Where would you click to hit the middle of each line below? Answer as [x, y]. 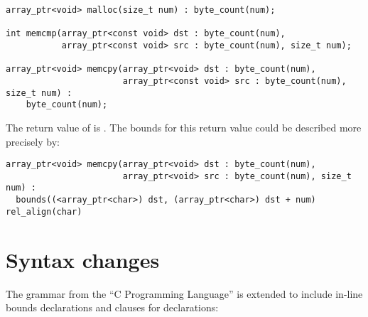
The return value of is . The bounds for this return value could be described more [184, 127]
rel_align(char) [44, 211]
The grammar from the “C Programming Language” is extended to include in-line [184, 293]
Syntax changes [83, 259]
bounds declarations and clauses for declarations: [112, 307]
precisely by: [33, 141]
